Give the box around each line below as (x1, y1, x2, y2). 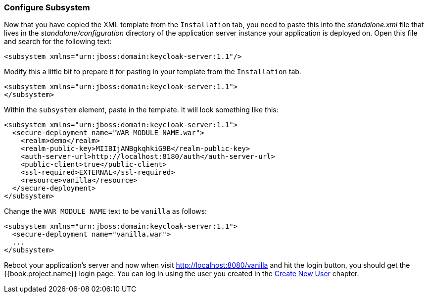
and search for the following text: (4, 37, 112, 46)
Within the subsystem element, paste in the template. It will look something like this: (4, 105, 279, 114)
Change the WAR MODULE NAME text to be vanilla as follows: (4, 207, 207, 216)
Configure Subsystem (4, 2, 90, 12)
